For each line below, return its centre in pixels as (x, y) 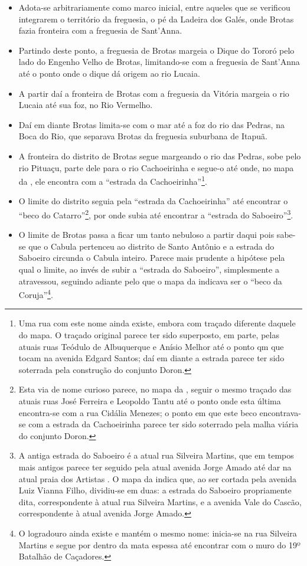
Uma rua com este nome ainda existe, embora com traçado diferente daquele (157, 323)
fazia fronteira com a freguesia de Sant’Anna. (100, 30)
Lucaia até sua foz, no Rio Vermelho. (86, 105)
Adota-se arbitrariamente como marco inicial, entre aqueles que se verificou (154, 7)
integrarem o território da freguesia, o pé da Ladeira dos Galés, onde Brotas (156, 19)
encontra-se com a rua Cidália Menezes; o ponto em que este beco (138, 412)
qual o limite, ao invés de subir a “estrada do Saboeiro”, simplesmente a (149, 269)
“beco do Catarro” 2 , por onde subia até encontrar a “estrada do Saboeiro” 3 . (156, 214)
